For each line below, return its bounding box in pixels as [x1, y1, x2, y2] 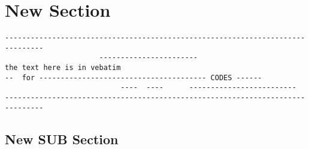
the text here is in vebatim [5, 63, 121, 72]
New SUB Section [5, 129, 119, 148]
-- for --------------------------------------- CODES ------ [5, 73, 262, 82]
